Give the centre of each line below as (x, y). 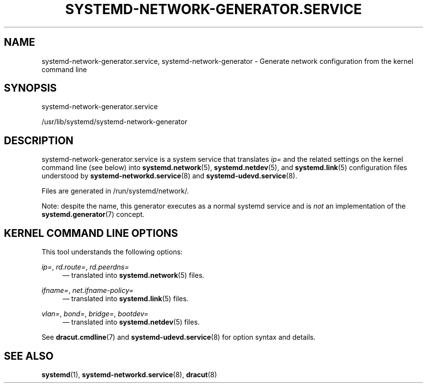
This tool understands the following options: (112, 252)
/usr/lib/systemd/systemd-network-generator (115, 122)
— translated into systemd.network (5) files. (134, 275)
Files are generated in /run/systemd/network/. (115, 191)
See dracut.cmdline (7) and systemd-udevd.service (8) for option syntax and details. (179, 337)
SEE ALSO (29, 356)
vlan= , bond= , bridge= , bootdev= (95, 314)
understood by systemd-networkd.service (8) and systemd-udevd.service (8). (169, 176)
